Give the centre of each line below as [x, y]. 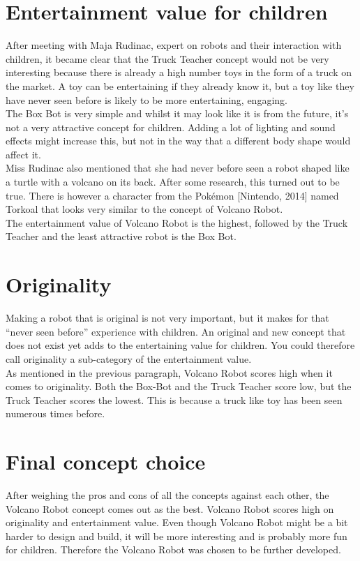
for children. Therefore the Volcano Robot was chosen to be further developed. [173, 549]
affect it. [23, 154]
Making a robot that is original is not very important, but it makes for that [167, 318]
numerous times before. [55, 413]
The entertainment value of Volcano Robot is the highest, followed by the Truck [177, 222]
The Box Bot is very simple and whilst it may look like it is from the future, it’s [177, 113]
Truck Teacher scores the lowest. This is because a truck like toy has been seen [174, 399]
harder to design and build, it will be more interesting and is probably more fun [177, 536]
